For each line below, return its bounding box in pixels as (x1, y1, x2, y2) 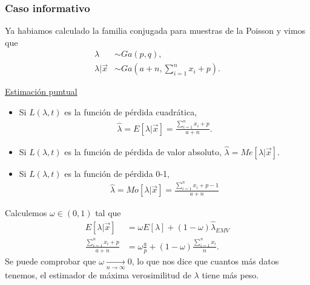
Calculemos (5, 207, 47, 219)
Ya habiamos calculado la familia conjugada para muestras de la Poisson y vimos (5, 24, 306, 37)
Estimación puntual (5, 85, 77, 98)
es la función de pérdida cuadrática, (64, 106, 197, 118)
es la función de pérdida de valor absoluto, (64, 145, 222, 158)
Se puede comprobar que (5, 254, 96, 267)
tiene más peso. (202, 269, 259, 281)
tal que (95, 207, 121, 219)
